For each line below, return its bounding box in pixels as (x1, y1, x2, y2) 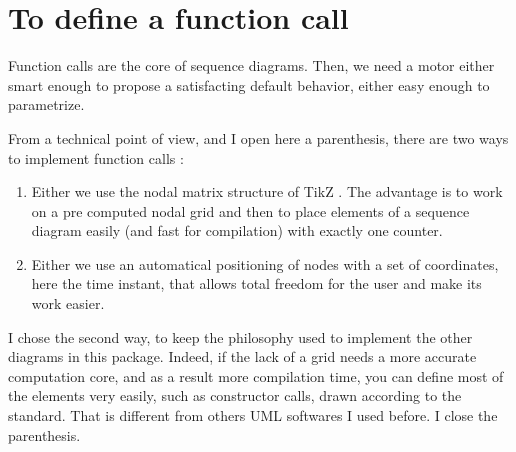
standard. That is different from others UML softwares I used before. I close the (8, 405, 498, 426)
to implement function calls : (8, 147, 184, 168)
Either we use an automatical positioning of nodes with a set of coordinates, (31, 253, 499, 274)
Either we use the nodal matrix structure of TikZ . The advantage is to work (31, 181, 503, 202)
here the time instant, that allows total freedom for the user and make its (31, 273, 482, 294)
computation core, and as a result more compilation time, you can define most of (8, 365, 504, 386)
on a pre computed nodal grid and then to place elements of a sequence (31, 200, 470, 221)
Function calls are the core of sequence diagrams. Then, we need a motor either (8, 55, 495, 76)
